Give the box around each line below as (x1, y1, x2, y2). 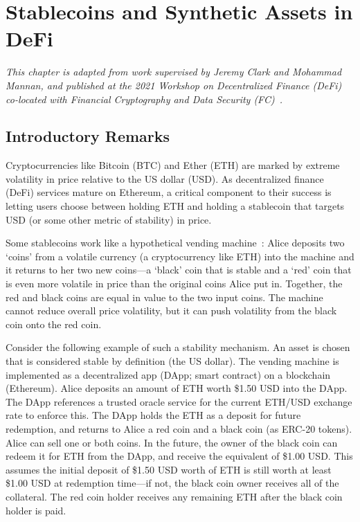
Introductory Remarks (6, 125, 170, 147)
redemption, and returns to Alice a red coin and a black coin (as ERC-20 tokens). (6, 421, 352, 435)
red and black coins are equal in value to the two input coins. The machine (6, 289, 323, 304)
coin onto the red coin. (6, 316, 102, 331)
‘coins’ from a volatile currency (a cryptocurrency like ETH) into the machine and (6, 249, 354, 263)
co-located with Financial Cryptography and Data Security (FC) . (6, 91, 283, 106)
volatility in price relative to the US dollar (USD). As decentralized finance (6, 171, 324, 186)
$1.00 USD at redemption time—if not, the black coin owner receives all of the (6, 476, 339, 490)
